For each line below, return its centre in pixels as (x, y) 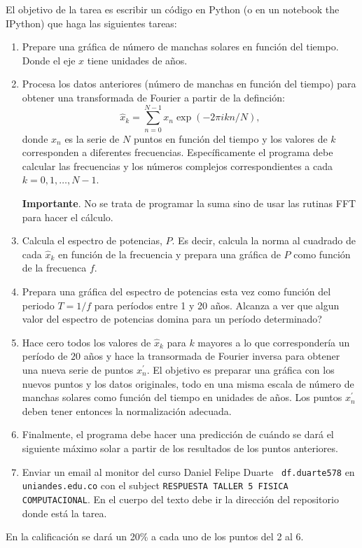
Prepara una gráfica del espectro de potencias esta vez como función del (176, 291)
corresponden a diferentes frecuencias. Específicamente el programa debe (177, 152)
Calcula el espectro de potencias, (92, 240)
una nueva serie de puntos (78, 370)
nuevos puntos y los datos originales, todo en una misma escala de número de (188, 383)
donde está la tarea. (64, 513)
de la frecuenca (54, 268)
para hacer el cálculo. (68, 217)
